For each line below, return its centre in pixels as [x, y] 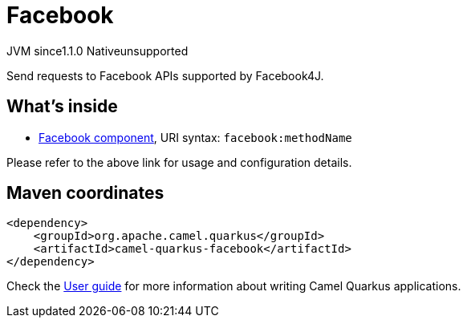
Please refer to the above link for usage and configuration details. [179, 162]
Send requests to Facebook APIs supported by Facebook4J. [165, 75]
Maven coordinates [85, 193]
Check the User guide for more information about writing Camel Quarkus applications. [234, 286]
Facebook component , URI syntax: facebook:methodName [195, 137]
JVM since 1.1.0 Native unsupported [97, 51]
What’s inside [62, 107]
